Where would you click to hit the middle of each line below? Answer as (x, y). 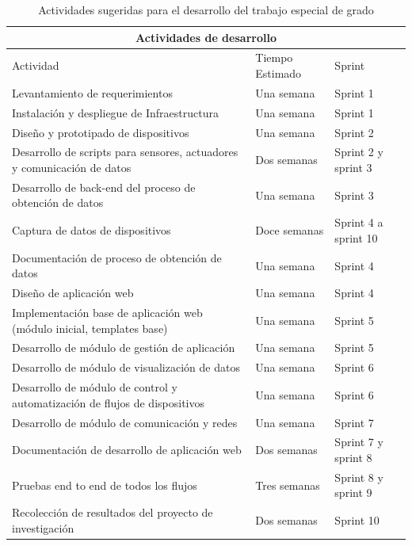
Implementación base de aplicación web (107, 312)
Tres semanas (288, 485)
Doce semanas (290, 230)
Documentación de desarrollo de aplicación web (127, 450)
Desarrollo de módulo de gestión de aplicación (124, 347)
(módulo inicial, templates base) (90, 328)
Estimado (278, 73)
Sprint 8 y (359, 477)
